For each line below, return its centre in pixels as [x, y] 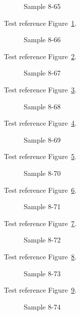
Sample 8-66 [42, 39]
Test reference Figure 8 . [40, 256]
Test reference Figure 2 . [40, 56]
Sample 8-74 [42, 306]
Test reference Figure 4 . [40, 123]
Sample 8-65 [42, 6]
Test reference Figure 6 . [40, 190]
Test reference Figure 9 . [40, 290]
